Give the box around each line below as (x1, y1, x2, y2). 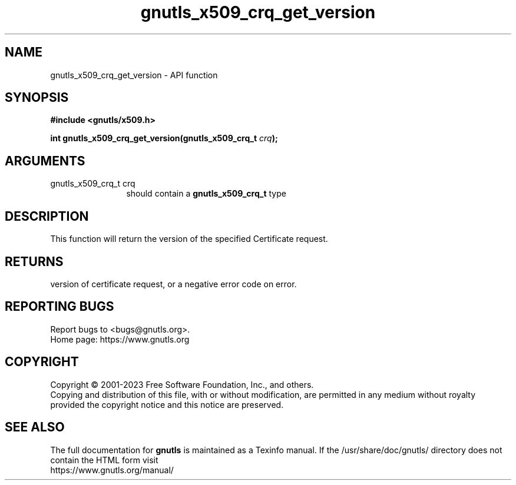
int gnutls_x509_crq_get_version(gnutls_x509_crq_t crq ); (50, 133, 278, 144)
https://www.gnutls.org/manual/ (50, 464, 174, 475)
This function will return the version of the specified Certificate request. (50, 234, 328, 244)
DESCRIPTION (5, 208, 89, 224)
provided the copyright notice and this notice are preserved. (50, 399, 284, 410)
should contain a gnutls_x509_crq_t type (126, 188, 286, 199)
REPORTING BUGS (5, 299, 114, 314)
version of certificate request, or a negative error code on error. (50, 278, 297, 289)
